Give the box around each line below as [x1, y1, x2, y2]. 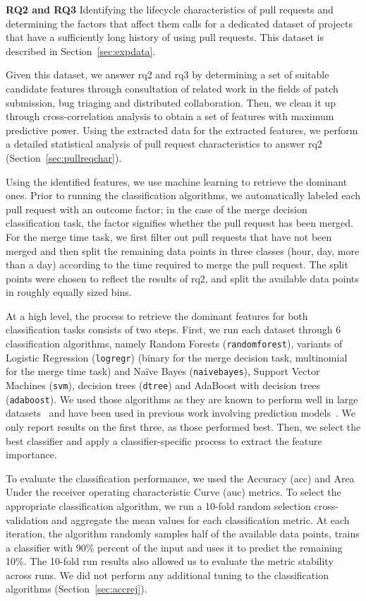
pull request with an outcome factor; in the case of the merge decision [6, 201, 307, 216]
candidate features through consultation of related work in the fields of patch [6, 81, 338, 95]
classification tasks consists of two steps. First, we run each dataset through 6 [6, 322, 341, 337]
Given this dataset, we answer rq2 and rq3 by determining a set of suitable [6, 67, 329, 82]
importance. [6, 447, 57, 462]
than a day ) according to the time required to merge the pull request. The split [6, 257, 348, 272]
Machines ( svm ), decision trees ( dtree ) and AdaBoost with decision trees [6, 378, 321, 393]
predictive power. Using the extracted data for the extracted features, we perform [6, 122, 358, 137]
